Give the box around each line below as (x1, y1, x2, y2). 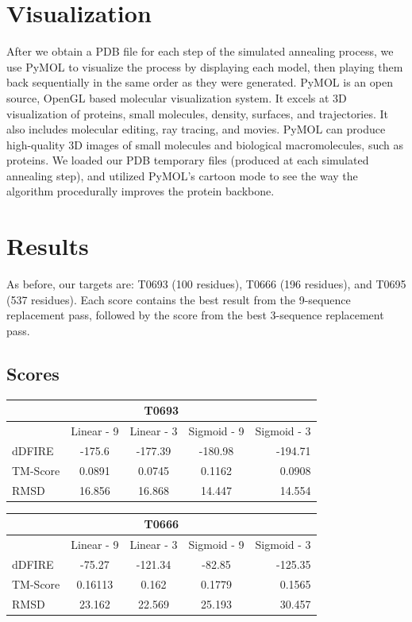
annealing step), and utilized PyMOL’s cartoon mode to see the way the (6, 167, 358, 184)
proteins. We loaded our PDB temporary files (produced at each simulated (6, 152, 369, 168)
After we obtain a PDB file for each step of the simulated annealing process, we (6, 43, 394, 60)
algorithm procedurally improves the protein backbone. (6, 183, 275, 199)
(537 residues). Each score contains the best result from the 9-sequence (6, 291, 351, 307)
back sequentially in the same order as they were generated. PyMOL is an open (6, 74, 393, 91)
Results (6, 230, 89, 262)
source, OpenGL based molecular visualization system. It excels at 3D (6, 89, 347, 106)
